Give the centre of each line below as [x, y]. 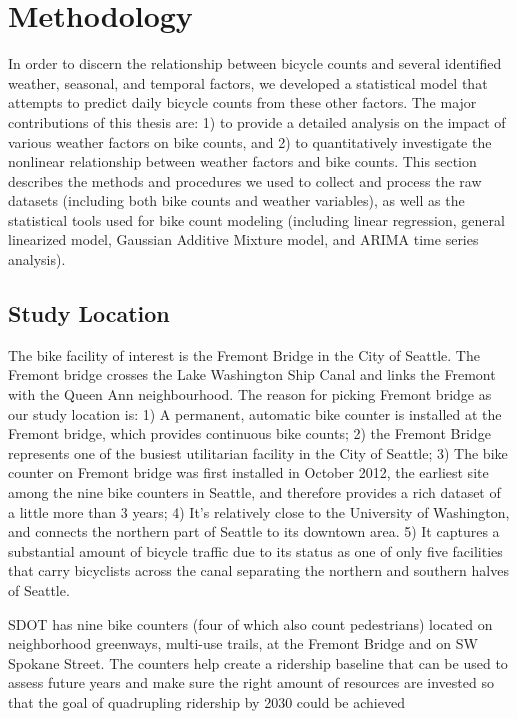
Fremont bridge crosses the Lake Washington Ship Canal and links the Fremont [252, 374]
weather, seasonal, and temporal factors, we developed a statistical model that [248, 82]
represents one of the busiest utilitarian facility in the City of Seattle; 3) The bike [258, 452]
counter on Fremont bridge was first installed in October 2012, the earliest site [248, 472]
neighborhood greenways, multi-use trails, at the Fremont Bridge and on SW [243, 643]
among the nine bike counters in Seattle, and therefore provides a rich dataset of [254, 492]
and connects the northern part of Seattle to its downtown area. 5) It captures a [254, 531]
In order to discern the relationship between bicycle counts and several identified [255, 63]
